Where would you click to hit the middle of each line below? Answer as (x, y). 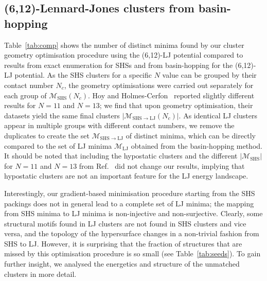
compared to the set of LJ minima (58, 145)
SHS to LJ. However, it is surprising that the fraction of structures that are (123, 243)
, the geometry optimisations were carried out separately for (159, 85)
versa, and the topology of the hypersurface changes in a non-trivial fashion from (132, 233)
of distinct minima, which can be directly (191, 135)
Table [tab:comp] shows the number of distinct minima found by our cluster (124, 45)
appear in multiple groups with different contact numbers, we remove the (119, 125)
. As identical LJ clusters (218, 115)
